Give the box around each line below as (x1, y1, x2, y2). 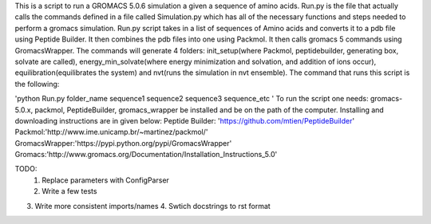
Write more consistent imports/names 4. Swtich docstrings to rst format (34, 201, 271, 210)
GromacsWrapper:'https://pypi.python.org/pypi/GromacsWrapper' (14, 138, 232, 147)
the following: (14, 79, 60, 88)
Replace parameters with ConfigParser (42, 175, 169, 185)
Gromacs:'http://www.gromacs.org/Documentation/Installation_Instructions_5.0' (14, 150, 278, 159)
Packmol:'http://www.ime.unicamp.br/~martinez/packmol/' (14, 128, 208, 137)
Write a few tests (42, 187, 97, 196)
